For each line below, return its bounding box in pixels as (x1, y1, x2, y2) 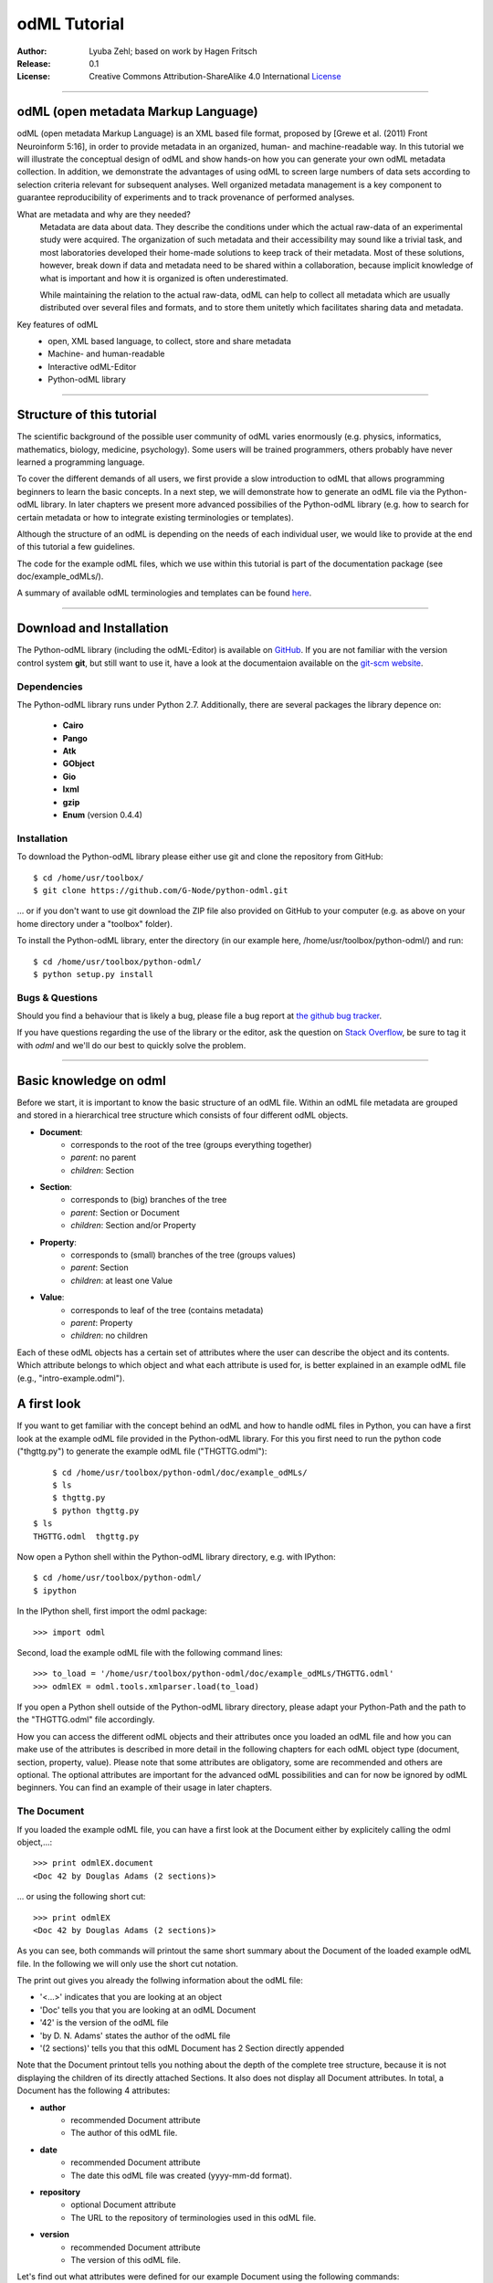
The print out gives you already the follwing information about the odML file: (16, 1975, 303, 1986)
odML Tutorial (16, 14, 125, 34)
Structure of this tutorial (16, 407, 157, 423)
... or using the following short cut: (16, 1891, 146, 1902)
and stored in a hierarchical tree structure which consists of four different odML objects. (16, 1110, 349, 1120)
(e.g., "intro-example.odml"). (16, 1373, 125, 1383)
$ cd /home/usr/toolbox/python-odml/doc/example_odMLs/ (51, 1467, 308, 1478)
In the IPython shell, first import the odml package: (16, 1605, 207, 1616)
